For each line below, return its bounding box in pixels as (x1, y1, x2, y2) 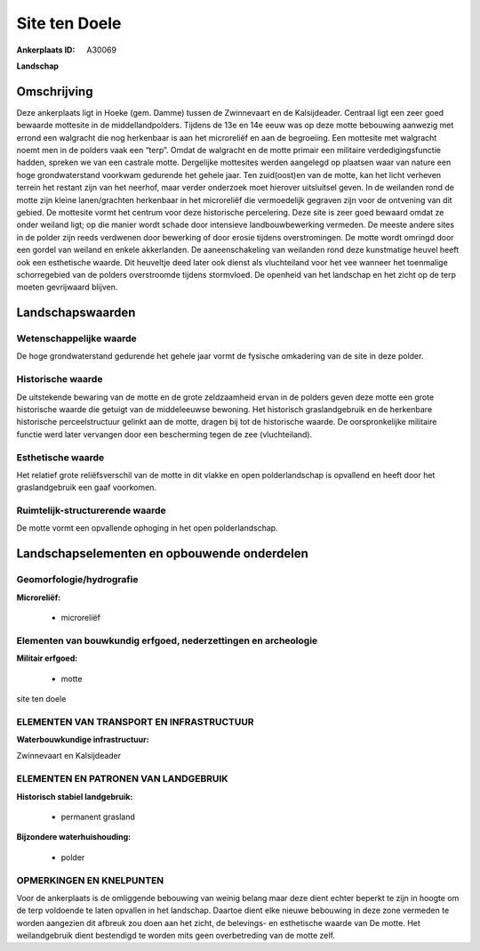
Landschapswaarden (16, 305, 136, 321)
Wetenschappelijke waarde (16, 332, 137, 345)
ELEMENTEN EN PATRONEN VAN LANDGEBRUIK (16, 773, 228, 785)
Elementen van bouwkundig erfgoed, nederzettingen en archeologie (16, 634, 318, 646)
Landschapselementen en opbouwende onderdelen (16, 546, 308, 561)
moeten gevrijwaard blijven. (16, 281, 118, 293)
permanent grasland (60, 811, 135, 822)
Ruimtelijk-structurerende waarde (16, 504, 166, 516)
